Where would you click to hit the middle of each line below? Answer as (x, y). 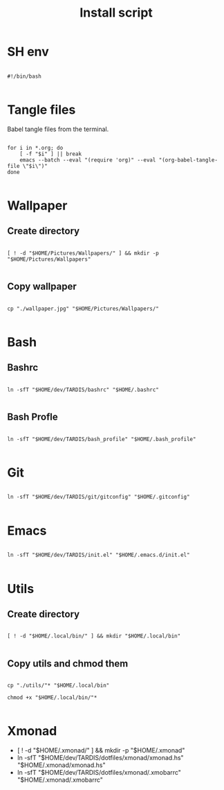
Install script (116, 13)
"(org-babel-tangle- (188, 160)
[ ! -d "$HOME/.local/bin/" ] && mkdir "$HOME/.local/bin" (94, 636)
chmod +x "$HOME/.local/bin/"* (52, 698)
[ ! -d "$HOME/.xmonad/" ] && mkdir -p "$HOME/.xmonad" (101, 750)
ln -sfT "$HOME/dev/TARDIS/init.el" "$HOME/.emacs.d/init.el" (99, 555)
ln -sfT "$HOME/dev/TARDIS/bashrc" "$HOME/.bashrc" (83, 390)
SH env (28, 52)
